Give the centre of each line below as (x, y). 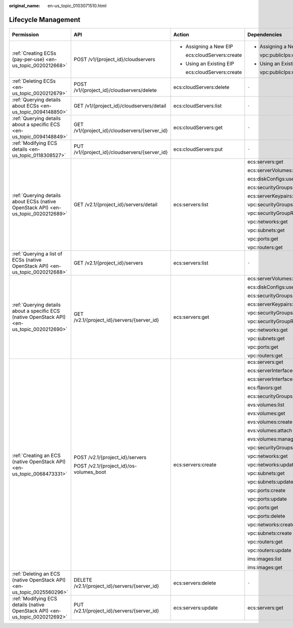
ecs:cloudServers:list (198, 106)
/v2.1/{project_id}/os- (113, 466)
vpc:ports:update (267, 499)
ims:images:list (264, 559)
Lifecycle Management (45, 20)
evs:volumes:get (266, 413)
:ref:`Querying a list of (37, 253)
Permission (25, 34)
